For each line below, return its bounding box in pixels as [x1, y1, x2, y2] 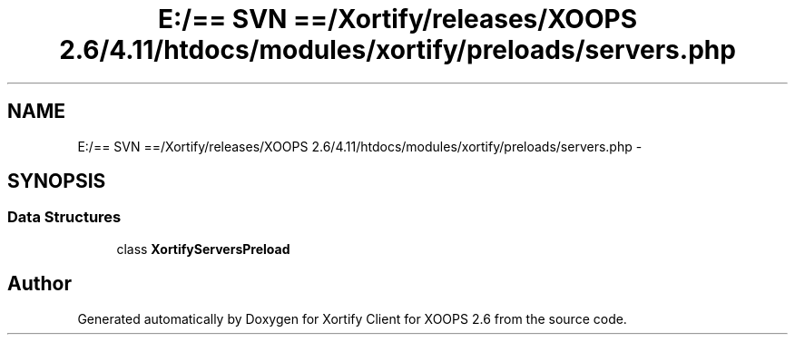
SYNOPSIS [7, 170, 106, 193]
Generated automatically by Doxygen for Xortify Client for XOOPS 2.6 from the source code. [77, 310, 627, 327]
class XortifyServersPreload [116, 240, 290, 257]
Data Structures [7, 208, 122, 227]
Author [7, 272, 72, 296]
